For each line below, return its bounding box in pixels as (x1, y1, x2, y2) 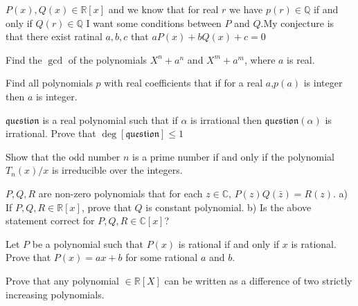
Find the (6, 52, 42, 66)
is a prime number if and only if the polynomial (132, 149, 334, 163)
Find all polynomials (6, 75, 93, 90)
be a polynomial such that (32, 236, 144, 251)
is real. (287, 52, 315, 66)
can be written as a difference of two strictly (164, 273, 352, 287)
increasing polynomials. (6, 287, 105, 301)
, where (244, 52, 276, 66)
